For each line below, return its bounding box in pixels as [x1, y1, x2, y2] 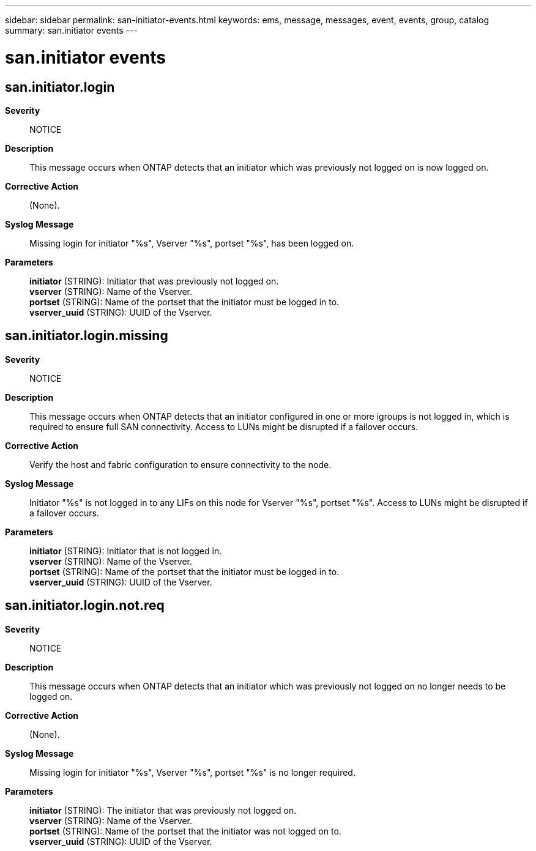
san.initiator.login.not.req [5, 598, 165, 614]
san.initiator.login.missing [5, 328, 168, 344]
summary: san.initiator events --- [5, 25, 138, 35]
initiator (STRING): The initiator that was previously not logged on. [29, 805, 297, 816]
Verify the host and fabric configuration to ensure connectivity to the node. [29, 459, 332, 470]
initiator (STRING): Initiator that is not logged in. [29, 545, 222, 556]
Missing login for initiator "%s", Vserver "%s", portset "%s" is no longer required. [29, 767, 355, 778]
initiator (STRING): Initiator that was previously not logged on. [29, 275, 279, 286]
